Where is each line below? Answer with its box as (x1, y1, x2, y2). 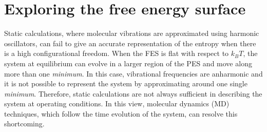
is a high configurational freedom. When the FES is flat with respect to (4, 48, 229, 59)
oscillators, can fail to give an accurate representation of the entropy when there (4, 37, 256, 48)
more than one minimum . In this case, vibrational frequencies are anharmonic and (4, 68, 263, 79)
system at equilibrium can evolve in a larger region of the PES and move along (4, 58, 252, 68)
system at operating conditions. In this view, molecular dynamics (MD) (4, 98, 230, 109)
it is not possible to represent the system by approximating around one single (4, 78, 247, 89)
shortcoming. (4, 118, 45, 129)
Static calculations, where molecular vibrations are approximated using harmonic (4, 28, 259, 39)
